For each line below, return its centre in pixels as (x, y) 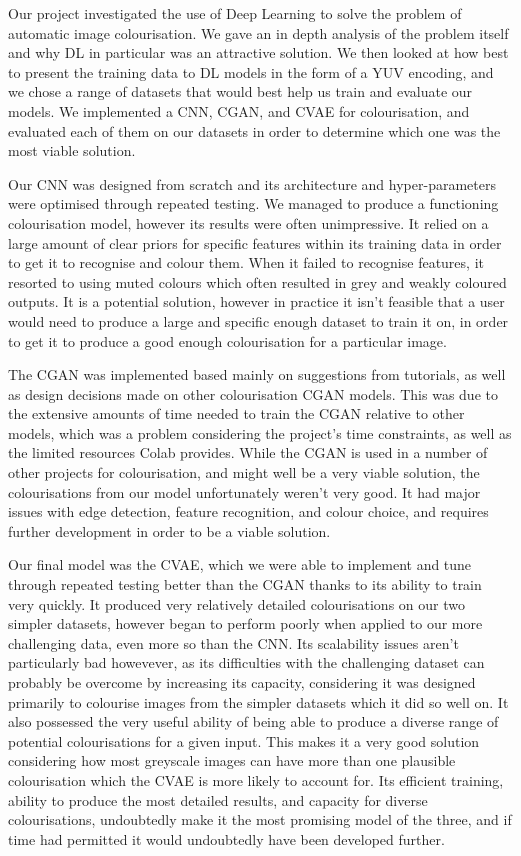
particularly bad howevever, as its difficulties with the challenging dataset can (246, 662)
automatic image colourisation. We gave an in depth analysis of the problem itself (258, 32)
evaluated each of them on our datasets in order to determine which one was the (254, 130)
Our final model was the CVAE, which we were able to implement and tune (240, 564)
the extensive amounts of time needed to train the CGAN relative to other (236, 413)
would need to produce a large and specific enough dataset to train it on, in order (258, 320)
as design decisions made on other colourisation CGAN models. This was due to (253, 393)
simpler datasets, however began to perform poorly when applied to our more (245, 623)
